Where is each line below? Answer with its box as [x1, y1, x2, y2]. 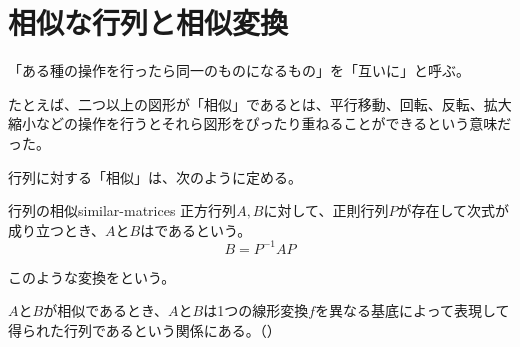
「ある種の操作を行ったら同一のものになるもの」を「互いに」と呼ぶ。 [8, 60, 470, 81]
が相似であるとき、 [43, 300, 169, 321]
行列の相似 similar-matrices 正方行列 [8, 200, 237, 221]
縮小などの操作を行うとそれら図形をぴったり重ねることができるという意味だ [8, 113, 512, 134]
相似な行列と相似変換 [8, 2, 289, 43]
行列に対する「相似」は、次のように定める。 [8, 166, 302, 187]
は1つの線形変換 [203, 300, 309, 321]
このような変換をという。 [8, 266, 176, 287]
